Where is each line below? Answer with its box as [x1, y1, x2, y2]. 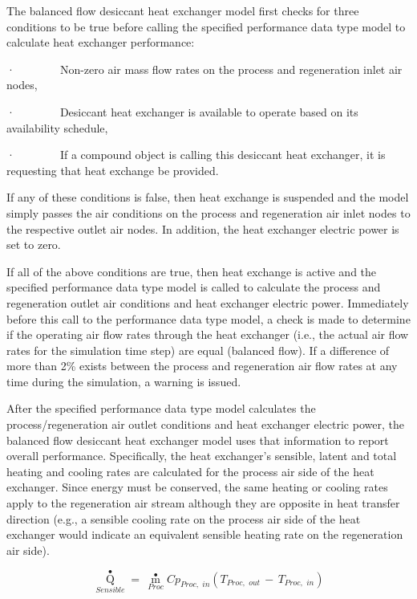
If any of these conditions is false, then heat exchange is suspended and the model [6, 189, 409, 206]
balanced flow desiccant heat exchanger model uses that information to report [6, 431, 389, 448]
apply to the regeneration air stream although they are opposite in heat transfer [6, 495, 400, 511]
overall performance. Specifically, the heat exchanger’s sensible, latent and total [6, 447, 397, 464]
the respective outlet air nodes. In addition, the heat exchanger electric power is [6, 220, 399, 237]
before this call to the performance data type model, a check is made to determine [6, 310, 411, 327]
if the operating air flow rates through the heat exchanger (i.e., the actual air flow [6, 326, 409, 343]
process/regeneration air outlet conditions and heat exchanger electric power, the [6, 416, 404, 433]
